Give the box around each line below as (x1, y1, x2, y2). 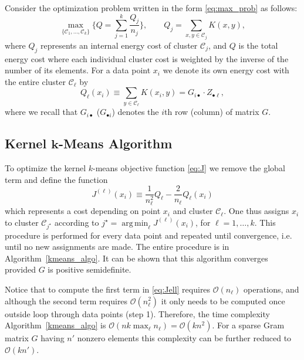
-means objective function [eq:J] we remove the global (93, 161, 285, 174)
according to (55, 216, 99, 228)
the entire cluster (5, 75, 66, 87)
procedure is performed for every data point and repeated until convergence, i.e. (5, 229, 292, 241)
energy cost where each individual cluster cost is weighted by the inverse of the (5, 52, 289, 64)
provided (5, 263, 36, 276)
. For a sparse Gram (212, 319, 285, 331)
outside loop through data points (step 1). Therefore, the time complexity (5, 307, 270, 320)
